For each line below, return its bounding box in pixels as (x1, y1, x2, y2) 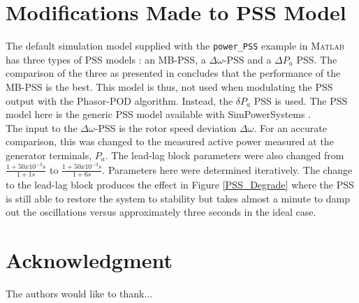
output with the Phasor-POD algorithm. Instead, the (6, 93, 233, 108)
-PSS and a (223, 52, 272, 66)
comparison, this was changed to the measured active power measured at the (6, 134, 334, 149)
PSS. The (296, 52, 337, 66)
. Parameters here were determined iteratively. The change (102, 162, 353, 177)
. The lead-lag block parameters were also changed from (105, 147, 344, 162)
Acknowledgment (6, 246, 173, 274)
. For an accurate (254, 120, 327, 135)
